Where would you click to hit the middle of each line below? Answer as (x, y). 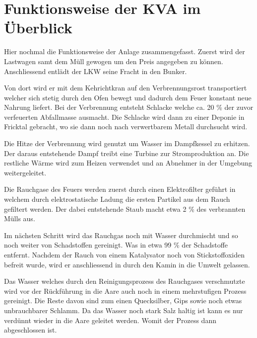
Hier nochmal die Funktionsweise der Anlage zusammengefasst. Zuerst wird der (125, 51)
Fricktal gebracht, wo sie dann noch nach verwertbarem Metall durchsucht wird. (126, 127)
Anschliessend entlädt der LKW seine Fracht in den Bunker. (96, 71)
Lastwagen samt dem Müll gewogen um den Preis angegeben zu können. (114, 61)
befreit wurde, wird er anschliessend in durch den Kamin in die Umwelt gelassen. (127, 264)
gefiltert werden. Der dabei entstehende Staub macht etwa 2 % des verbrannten (125, 209)
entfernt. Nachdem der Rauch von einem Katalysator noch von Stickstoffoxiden (125, 254)
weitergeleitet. (25, 172)
